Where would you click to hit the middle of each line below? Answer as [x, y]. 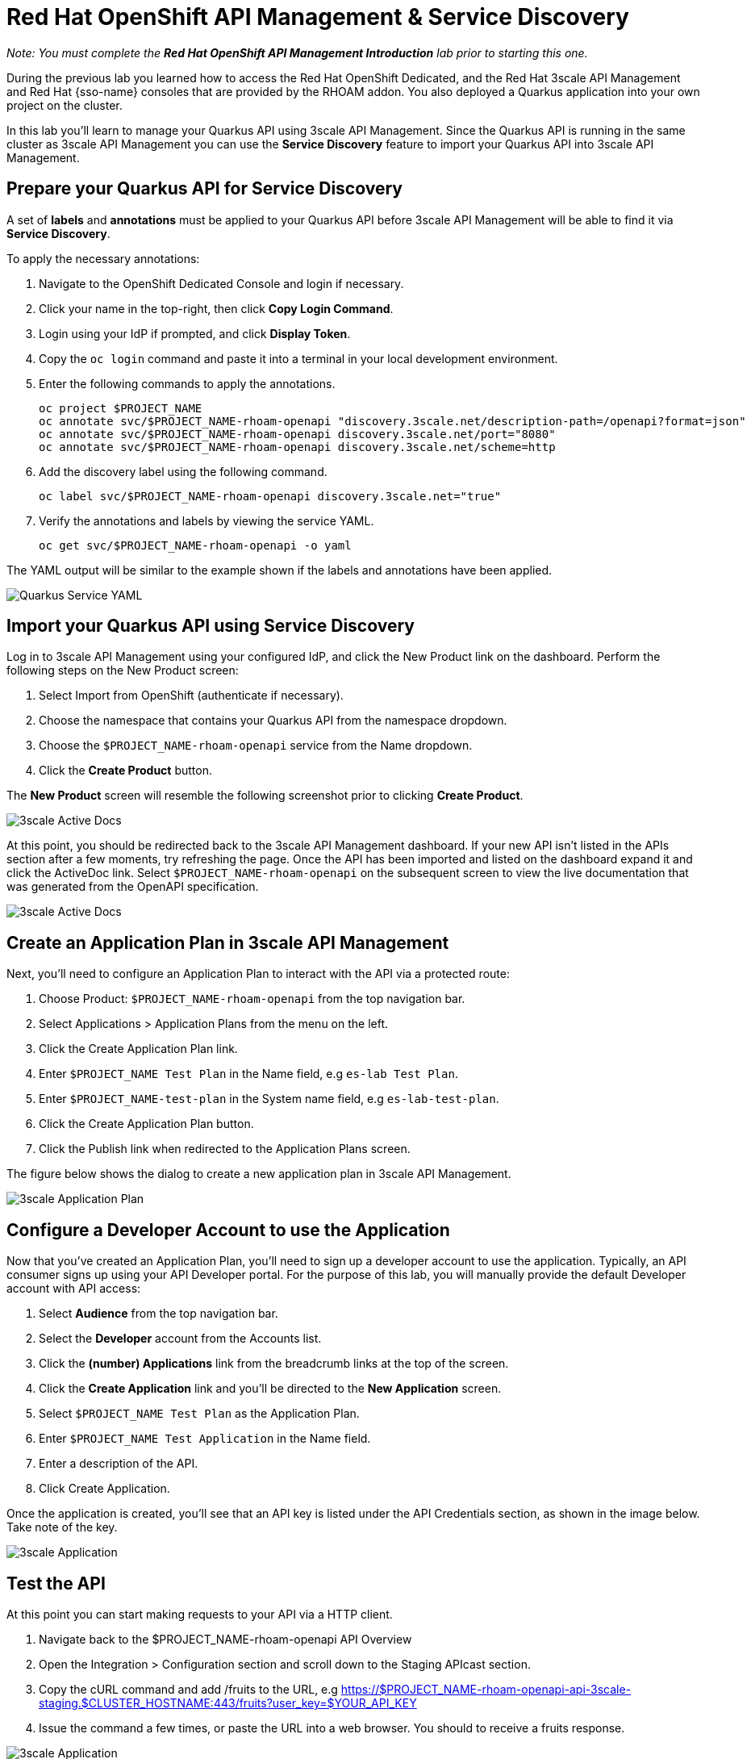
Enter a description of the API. [119, 1464]
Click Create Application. [104, 1489]
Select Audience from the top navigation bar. [159, 1314]
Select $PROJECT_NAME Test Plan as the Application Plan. [199, 1414]
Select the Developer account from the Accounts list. [180, 1339]
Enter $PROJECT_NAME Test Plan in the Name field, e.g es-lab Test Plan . [248, 1074]
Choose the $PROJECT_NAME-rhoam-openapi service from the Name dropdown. [256, 746]
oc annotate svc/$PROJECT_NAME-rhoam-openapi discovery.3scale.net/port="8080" [297, 434]
